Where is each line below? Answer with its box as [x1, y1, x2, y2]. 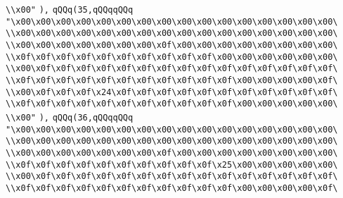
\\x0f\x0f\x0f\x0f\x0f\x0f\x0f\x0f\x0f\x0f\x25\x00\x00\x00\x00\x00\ [6, 159, 338, 170]
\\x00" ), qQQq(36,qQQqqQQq [6, 112, 134, 123]
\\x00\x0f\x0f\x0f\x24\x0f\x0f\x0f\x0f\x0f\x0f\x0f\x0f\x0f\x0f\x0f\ [6, 87, 338, 97]
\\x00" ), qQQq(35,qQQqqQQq [6, 5, 134, 15]
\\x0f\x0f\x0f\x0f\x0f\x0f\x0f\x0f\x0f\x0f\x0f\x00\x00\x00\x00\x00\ [6, 99, 338, 109]
